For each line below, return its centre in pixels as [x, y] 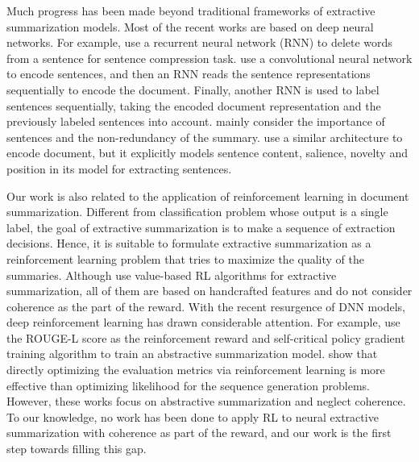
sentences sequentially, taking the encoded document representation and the [194, 105]
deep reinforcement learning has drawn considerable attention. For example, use [203, 322]
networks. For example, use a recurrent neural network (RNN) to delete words [199, 42]
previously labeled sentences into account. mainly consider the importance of [196, 121]
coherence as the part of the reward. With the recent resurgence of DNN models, [206, 306]
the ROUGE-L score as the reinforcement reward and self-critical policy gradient [206, 337]
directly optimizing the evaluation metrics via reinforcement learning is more [196, 370]
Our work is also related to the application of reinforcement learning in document [208, 196]
